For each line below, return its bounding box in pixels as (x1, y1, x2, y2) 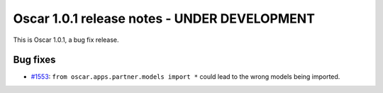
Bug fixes (13, 54, 56, 66)
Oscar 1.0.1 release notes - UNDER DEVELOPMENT (13, 11, 316, 26)
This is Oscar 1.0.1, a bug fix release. (13, 35, 120, 44)
